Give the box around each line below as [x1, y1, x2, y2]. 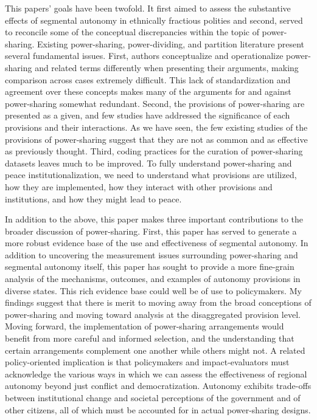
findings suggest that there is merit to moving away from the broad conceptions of [5, 296, 312, 309]
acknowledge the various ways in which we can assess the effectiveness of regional [5, 367, 307, 380]
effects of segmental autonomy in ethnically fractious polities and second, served [5, 13, 303, 26]
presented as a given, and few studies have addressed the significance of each [5, 109, 290, 122]
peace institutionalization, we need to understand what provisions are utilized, [5, 168, 297, 181]
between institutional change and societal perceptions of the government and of [5, 391, 301, 404]
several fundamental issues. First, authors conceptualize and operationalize [5, 49, 284, 62]
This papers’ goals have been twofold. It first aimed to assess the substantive [5, 2, 291, 14]
